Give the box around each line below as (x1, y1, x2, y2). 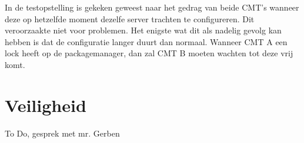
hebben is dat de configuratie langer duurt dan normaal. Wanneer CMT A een (5, 35, 288, 47)
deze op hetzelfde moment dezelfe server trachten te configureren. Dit (5, 12, 255, 25)
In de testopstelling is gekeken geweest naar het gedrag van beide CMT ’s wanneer (5, 1, 299, 13)
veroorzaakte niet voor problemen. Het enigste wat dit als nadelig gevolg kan (5, 24, 282, 36)
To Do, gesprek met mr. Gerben (5, 127, 120, 139)
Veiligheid (5, 93, 86, 117)
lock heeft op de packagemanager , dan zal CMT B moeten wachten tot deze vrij (5, 47, 293, 59)
